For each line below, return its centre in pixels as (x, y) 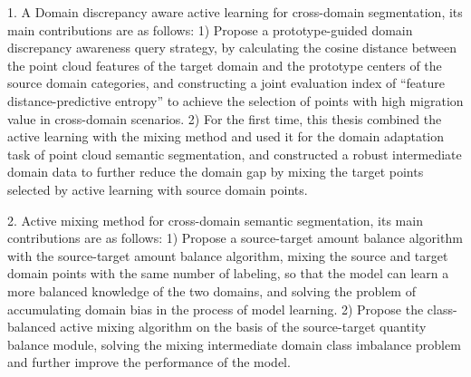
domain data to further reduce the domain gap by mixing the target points (216, 172)
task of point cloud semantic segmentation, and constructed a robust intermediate (235, 154)
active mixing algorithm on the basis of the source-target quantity (243, 327)
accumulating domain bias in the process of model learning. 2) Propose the (216, 309)
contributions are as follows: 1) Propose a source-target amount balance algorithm (235, 238)
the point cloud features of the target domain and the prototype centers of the (225, 65)
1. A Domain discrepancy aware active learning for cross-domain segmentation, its (235, 12)
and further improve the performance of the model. (149, 362)
